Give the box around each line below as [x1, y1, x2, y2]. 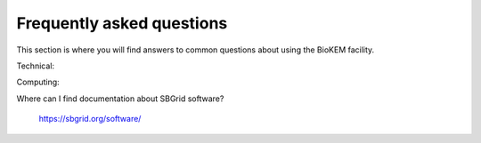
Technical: [16, 60, 55, 71]
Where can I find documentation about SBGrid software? [16, 93, 224, 104]
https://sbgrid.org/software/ [38, 114, 142, 124]
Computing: [16, 76, 60, 88]
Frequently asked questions [16, 13, 228, 33]
